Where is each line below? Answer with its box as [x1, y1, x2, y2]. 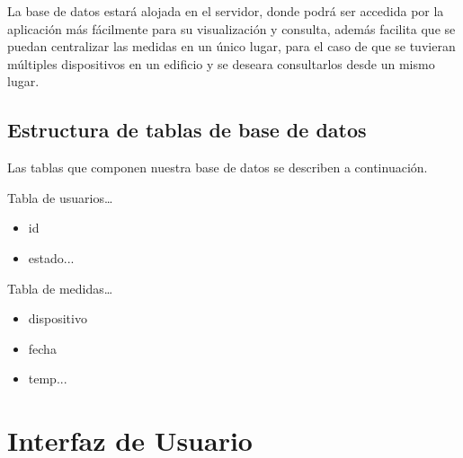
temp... [28, 369, 67, 388]
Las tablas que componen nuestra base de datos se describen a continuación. [7, 158, 428, 177]
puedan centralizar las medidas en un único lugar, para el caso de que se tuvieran [7, 37, 456, 56]
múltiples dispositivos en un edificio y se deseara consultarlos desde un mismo [7, 54, 435, 73]
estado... [28, 248, 75, 267]
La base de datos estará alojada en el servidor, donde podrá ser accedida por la [7, 2, 444, 20]
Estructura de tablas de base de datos [7, 116, 367, 144]
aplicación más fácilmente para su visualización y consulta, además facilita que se [7, 19, 456, 38]
